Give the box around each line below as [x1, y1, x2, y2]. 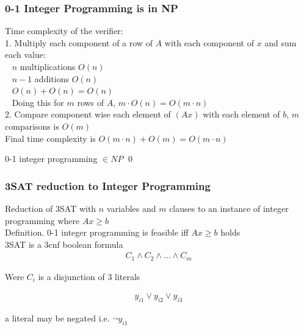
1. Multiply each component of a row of [5, 36, 153, 49]
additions [34, 72, 69, 85]
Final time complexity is [5, 132, 96, 144]
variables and [106, 202, 156, 214]
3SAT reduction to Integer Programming [5, 178, 211, 193]
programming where [5, 214, 80, 226]
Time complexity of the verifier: [5, 24, 123, 37]
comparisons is [5, 119, 59, 132]
